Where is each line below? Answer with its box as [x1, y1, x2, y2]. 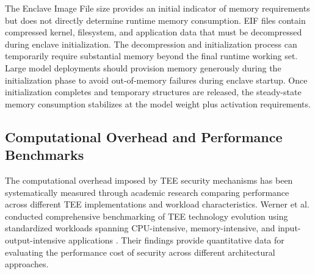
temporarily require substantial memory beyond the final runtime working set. [5, 49, 298, 62]
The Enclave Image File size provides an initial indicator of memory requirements [5, 2, 310, 14]
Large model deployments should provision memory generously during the [5, 61, 281, 74]
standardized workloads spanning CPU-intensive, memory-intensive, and [5, 222, 275, 234]
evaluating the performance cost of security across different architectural [5, 245, 275, 258]
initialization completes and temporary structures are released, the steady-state [5, 85, 302, 98]
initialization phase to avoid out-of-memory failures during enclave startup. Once [5, 73, 308, 86]
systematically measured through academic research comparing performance [5, 186, 289, 198]
